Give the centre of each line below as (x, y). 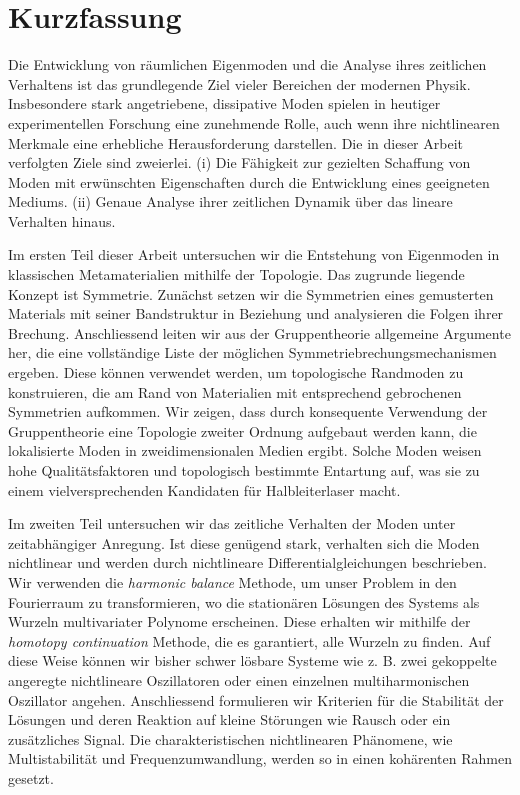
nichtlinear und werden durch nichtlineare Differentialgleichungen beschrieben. (247, 562)
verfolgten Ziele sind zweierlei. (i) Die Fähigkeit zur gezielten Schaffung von (239, 162)
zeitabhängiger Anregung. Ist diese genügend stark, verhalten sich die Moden (244, 542)
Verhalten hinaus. (62, 220)
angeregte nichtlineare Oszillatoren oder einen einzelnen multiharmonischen (239, 679)
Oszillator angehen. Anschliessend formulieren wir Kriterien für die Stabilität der (256, 699)
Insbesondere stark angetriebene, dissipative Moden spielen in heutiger (224, 103)
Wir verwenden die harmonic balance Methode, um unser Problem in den (232, 581)
